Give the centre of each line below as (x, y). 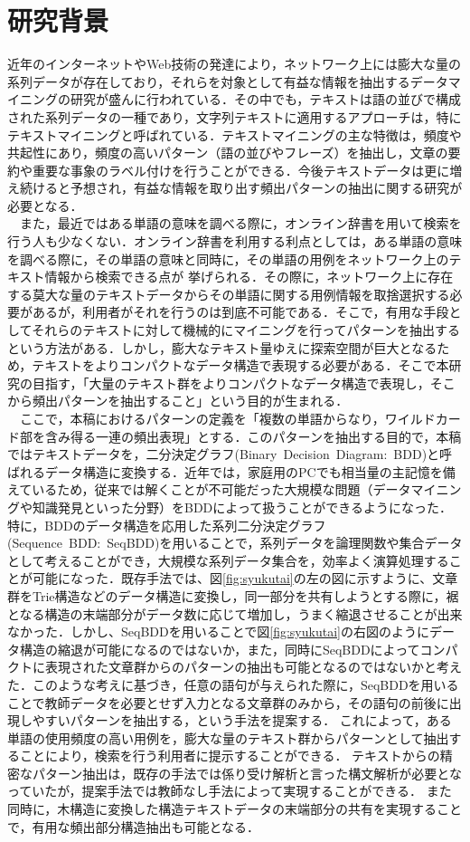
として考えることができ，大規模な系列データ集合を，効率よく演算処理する (228, 560)
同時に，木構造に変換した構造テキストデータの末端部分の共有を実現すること (235, 809)
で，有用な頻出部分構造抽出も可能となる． (134, 826)
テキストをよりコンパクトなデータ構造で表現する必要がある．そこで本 (240, 365)
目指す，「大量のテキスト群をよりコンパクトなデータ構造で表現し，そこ (244, 383)
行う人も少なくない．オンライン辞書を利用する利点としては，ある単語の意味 (235, 241)
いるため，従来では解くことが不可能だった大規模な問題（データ (221, 489)
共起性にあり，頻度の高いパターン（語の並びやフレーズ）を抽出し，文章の (228, 153)
